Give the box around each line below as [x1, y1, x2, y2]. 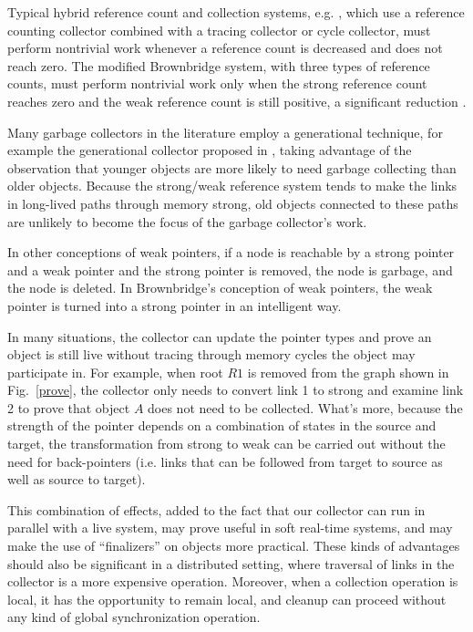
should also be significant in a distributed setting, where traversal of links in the [7, 554, 455, 573]
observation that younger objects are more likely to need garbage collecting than [7, 158, 457, 177]
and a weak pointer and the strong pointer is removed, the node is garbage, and [7, 260, 453, 279]
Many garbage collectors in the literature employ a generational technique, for [7, 122, 443, 141]
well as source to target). [7, 470, 146, 489]
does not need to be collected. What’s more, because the [148, 398, 463, 417]
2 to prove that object [7, 398, 130, 417]
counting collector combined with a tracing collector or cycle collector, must [7, 20, 431, 39]
